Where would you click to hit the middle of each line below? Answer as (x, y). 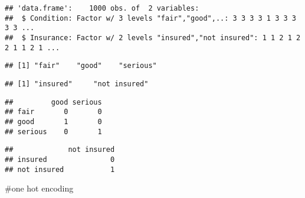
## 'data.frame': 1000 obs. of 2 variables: (102, 8)
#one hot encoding (39, 188)
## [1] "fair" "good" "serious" (81, 66)
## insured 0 (60, 159)
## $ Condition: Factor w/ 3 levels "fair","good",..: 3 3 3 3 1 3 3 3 (150, 18)
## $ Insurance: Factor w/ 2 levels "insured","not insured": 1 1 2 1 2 (153, 38)
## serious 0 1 (53, 132)
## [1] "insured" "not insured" (77, 84)
